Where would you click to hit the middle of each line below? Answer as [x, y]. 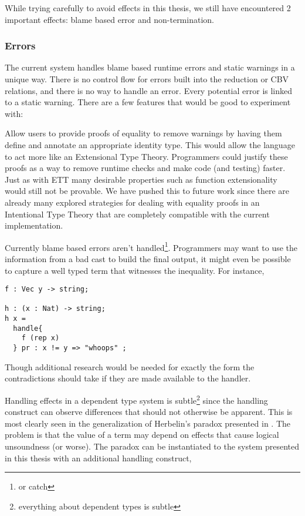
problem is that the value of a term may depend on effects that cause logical [142, 435]
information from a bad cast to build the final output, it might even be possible [148, 258]
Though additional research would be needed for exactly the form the [130, 366]
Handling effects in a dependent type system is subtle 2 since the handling [136, 399]
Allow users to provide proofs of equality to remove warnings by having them [143, 133]
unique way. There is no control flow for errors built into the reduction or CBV [147, 79]
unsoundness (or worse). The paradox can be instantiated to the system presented [152, 446]
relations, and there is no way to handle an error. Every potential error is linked [149, 90]
